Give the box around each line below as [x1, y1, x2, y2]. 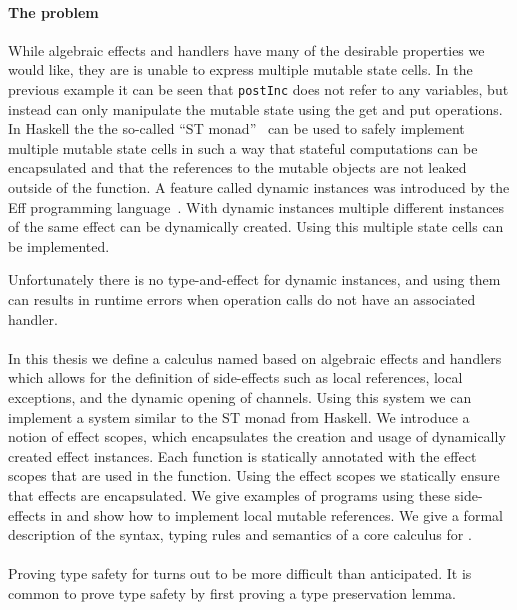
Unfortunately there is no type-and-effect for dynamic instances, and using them [8, 269, 501, 290]
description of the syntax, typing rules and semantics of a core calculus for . [8, 524, 472, 545]
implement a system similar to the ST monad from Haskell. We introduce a [8, 406, 470, 427]
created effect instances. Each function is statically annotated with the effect [8, 445, 477, 466]
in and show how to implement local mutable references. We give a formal [50, 504, 503, 525]
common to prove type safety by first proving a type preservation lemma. [8, 582, 457, 603]
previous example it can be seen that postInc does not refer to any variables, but [8, 78, 509, 99]
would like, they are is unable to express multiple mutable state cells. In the [8, 59, 473, 80]
